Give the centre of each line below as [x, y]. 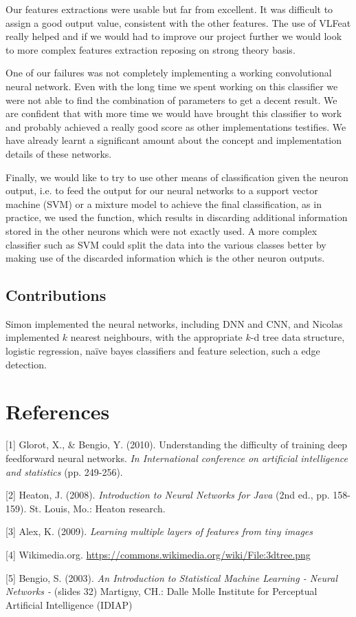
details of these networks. [59, 153]
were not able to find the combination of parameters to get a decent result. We [171, 100]
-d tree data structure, [298, 337]
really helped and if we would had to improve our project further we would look [174, 36]
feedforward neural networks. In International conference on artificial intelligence [177, 458]
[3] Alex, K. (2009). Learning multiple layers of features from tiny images [159, 531]
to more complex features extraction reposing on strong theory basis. [151, 49]
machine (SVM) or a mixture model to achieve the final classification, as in [164, 203]
